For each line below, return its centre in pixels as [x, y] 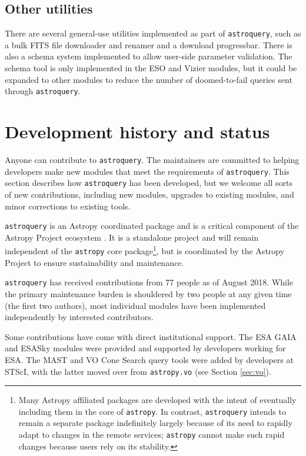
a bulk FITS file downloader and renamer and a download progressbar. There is [149, 44]
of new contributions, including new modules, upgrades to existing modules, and [149, 194]
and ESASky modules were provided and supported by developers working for [145, 348]
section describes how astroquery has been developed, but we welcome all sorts [149, 183]
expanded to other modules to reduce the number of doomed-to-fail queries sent [149, 79]
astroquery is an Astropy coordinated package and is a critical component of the [152, 226]
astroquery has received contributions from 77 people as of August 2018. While [149, 282]
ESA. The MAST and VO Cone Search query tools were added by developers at [149, 359]
